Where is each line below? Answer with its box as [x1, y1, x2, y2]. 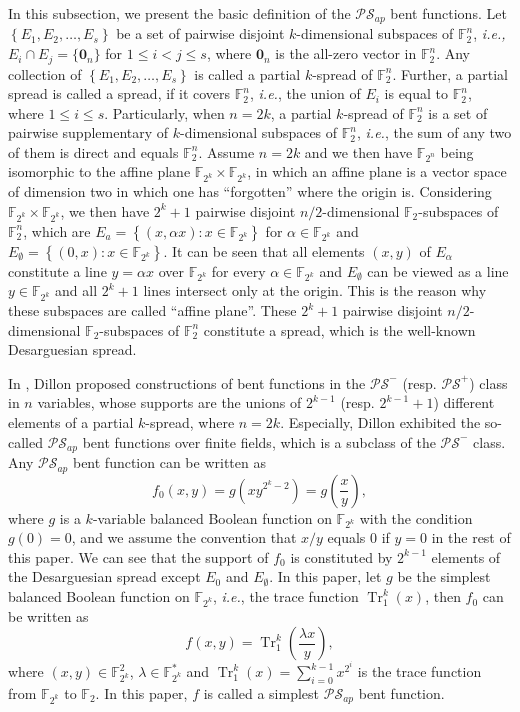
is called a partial [194, 63, 301, 84]
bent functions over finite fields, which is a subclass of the [82, 431, 436, 452]
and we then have [304, 141, 413, 162]
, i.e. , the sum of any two [356, 122, 512, 143]
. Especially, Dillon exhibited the [280, 412, 481, 433]
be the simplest [397, 566, 491, 587]
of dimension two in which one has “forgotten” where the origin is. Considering [8, 181, 492, 202]
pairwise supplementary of [8, 122, 169, 143]
